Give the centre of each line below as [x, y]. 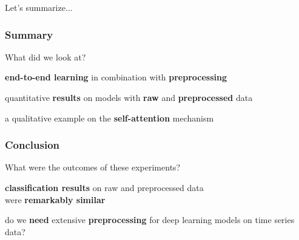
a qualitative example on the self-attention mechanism [109, 118]
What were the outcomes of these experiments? [93, 167]
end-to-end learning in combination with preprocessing [116, 77]
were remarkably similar [55, 199]
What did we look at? [45, 57]
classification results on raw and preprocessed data [104, 187]
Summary [29, 34]
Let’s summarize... [39, 7]
